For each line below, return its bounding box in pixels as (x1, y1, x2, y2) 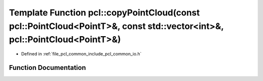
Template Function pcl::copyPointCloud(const (9, 7, 200, 18)
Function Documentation (9, 63, 86, 72)
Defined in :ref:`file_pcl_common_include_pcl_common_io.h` (21, 51, 142, 57)
